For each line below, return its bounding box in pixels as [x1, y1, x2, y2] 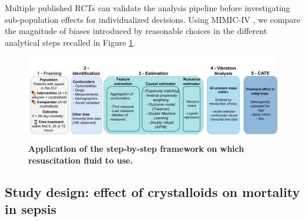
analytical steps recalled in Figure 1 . [5, 36, 136, 48]
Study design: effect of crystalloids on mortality [5, 182, 300, 200]
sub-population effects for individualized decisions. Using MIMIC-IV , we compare [5, 13, 300, 25]
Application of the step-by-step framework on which [28, 142, 244, 155]
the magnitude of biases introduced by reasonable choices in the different [5, 25, 267, 37]
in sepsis [5, 200, 56, 218]
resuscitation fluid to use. [28, 154, 133, 166]
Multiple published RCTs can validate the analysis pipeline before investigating [5, 2, 290, 13]
